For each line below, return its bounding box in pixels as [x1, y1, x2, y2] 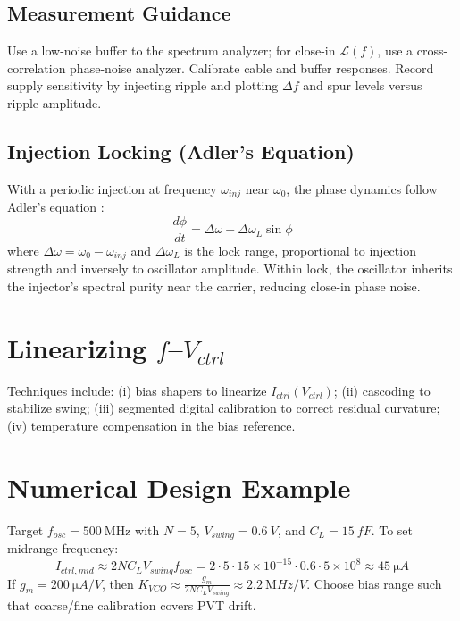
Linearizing [7, 329, 147, 365]
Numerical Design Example [7, 468, 351, 505]
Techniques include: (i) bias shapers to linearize [7, 381, 267, 399]
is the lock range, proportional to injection [184, 240, 416, 259]
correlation [7, 58, 66, 77]
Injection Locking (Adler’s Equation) [7, 137, 355, 164]
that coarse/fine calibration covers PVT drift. [7, 596, 256, 615]
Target [7, 520, 44, 539]
